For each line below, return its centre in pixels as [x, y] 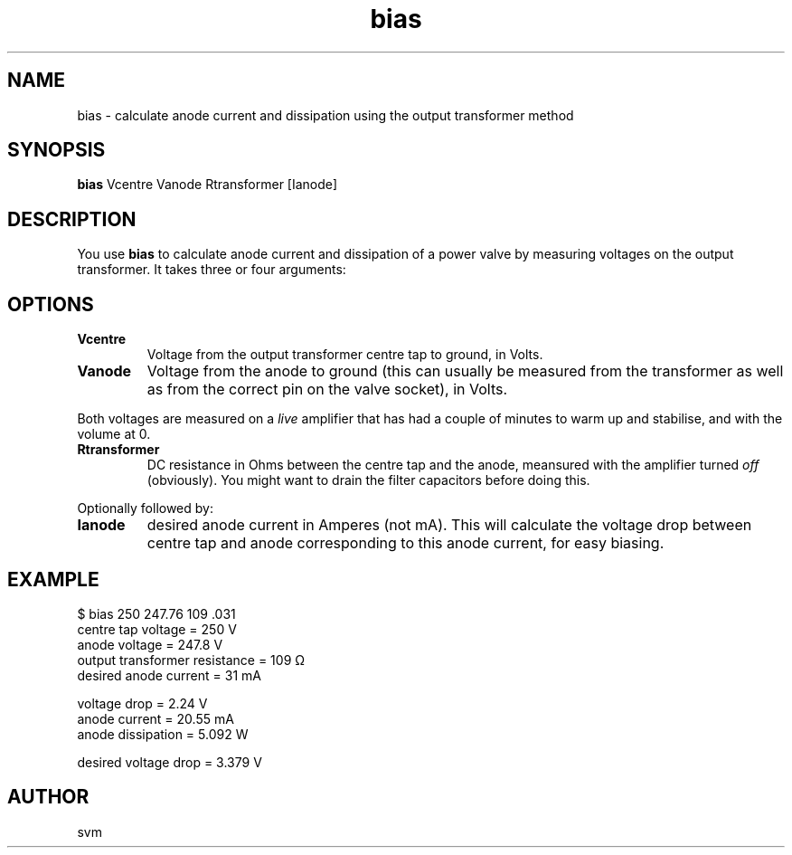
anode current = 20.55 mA [156, 718]
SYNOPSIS [57, 150]
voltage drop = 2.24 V [142, 703]
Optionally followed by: [145, 508]
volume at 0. [114, 434]
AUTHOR [48, 797]
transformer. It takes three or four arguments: [212, 270]
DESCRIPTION [72, 219]
